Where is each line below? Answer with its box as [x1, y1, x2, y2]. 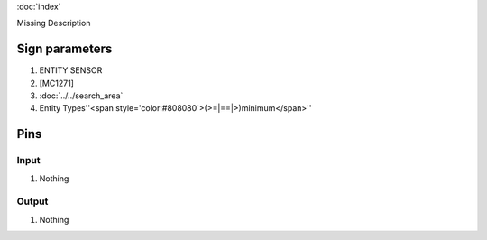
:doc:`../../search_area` [39, 90, 124, 101]
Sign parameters [16, 42, 113, 57]
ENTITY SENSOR [39, 65, 103, 76]
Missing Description [16, 18, 91, 29]
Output [16, 195, 49, 208]
